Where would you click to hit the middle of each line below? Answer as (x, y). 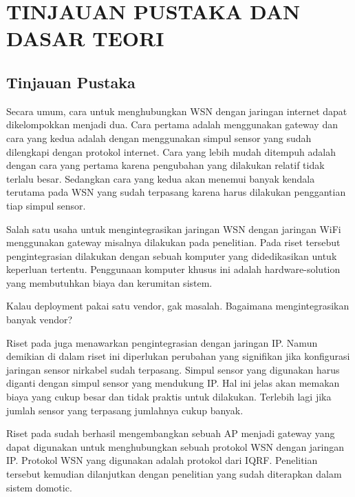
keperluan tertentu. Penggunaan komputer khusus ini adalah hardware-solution (173, 269)
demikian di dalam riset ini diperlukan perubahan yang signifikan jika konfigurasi (178, 356)
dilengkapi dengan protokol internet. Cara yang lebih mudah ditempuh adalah (171, 151)
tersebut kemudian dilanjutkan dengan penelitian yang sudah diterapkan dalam (174, 474)
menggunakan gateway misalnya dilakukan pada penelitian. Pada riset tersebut (173, 242)
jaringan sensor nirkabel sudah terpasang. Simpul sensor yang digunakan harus (173, 369)
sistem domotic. (39, 487)
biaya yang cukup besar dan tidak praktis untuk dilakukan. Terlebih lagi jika (169, 397)
